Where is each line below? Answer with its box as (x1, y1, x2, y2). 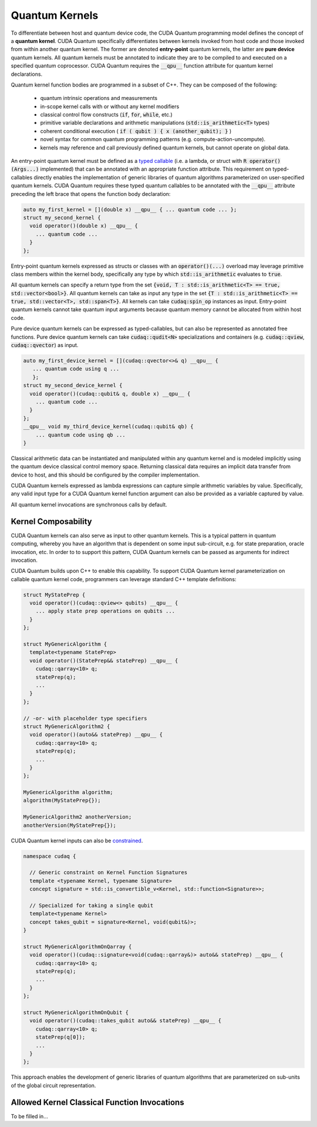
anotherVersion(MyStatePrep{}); (23, 822, 117, 829)
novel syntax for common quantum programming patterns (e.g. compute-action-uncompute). (40, 136, 266, 143)
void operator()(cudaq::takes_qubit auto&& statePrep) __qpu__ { (29, 1018, 222, 1024)
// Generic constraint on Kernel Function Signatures (29, 869, 188, 876)
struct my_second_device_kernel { (23, 382, 123, 389)
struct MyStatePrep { (23, 591, 86, 598)
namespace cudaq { (23, 853, 76, 859)
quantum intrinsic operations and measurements (40, 95, 158, 102)
